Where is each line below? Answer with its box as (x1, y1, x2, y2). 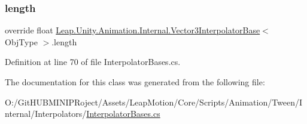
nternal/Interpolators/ (5, 107, 87, 120)
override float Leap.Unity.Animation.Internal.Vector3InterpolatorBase (5, 24, 260, 36)
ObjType (5, 35, 38, 48)
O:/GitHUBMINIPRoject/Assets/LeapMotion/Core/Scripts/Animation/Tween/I (5, 95, 303, 108)
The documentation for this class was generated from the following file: (5, 76, 265, 88)
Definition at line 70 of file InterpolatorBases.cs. (5, 55, 181, 68)
